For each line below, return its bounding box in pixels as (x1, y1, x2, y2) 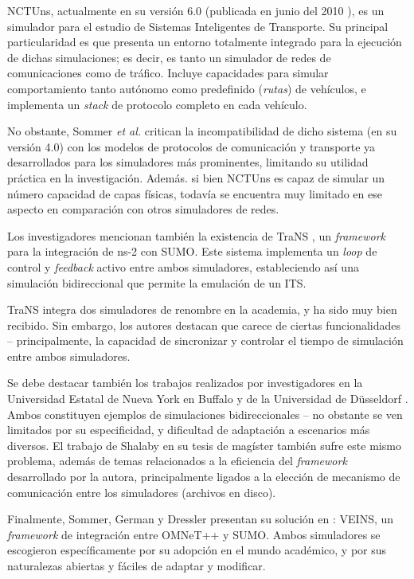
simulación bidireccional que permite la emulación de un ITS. (7, 274, 307, 291)
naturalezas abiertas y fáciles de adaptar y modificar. (7, 557, 266, 573)
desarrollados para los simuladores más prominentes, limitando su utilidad (7, 154, 369, 170)
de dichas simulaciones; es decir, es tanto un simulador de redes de (7, 49, 331, 65)
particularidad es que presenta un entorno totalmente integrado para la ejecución (7, 33, 402, 50)
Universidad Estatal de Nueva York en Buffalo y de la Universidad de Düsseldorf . (7, 390, 408, 407)
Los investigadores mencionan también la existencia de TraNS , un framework (7, 227, 385, 244)
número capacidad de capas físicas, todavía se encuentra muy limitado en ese (7, 185, 382, 201)
